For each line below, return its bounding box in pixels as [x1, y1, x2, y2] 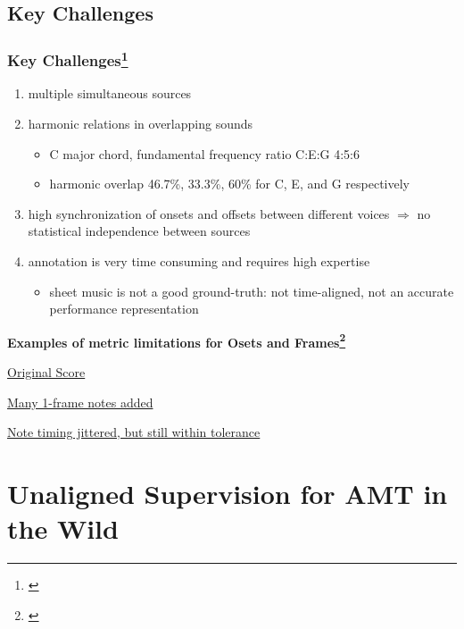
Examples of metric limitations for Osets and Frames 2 [7, 330, 346, 351]
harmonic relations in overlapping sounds [28, 114, 253, 133]
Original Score [7, 363, 86, 382]
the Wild [7, 510, 119, 547]
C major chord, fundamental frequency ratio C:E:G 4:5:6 [49, 144, 360, 163]
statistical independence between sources [28, 222, 251, 240]
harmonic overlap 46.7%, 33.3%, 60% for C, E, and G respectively [49, 174, 410, 193]
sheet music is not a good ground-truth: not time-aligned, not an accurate [49, 281, 454, 300]
